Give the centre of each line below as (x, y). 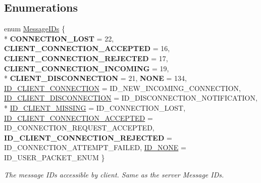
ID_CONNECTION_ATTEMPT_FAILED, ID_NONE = (95, 147)
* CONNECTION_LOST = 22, (59, 38)
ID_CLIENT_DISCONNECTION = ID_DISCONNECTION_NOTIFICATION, (131, 98)
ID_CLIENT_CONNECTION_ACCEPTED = (79, 118)
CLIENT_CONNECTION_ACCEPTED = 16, (87, 48)
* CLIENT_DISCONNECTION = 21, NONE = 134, (95, 78)
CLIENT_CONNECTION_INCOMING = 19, (87, 68)
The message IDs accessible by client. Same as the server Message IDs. (114, 174)
